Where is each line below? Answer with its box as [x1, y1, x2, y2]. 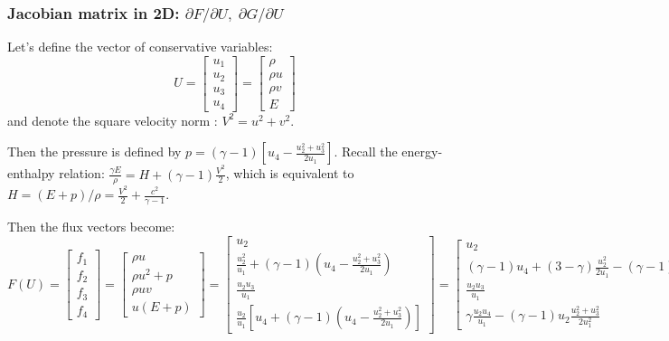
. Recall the [334, 142, 398, 161]
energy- [401, 142, 443, 161]
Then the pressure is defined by [7, 142, 182, 161]
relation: [59, 164, 105, 183]
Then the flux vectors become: [7, 217, 175, 236]
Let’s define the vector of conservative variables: [7, 37, 273, 56]
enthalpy [7, 164, 55, 183]
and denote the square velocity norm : [7, 110, 218, 129]
